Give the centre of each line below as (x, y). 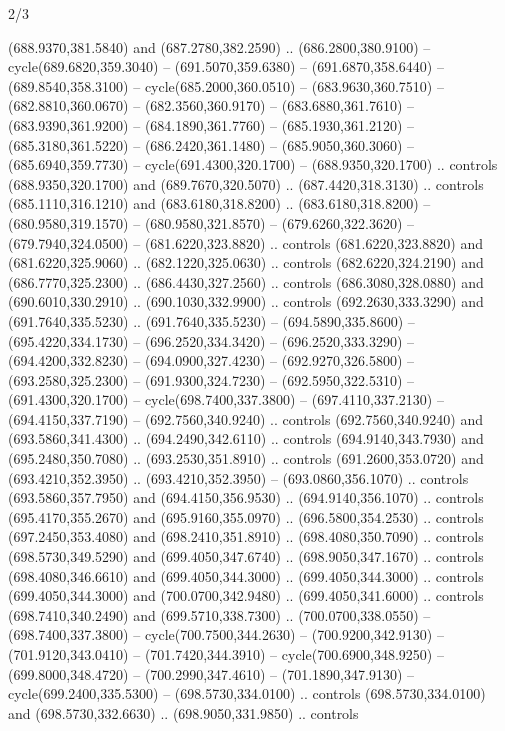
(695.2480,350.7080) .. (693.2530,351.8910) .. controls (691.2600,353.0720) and (246, 458)
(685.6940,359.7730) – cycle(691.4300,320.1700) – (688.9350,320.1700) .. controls (253, 164)
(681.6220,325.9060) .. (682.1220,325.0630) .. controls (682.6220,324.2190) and (246, 262)
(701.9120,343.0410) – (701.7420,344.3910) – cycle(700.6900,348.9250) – (226, 654)
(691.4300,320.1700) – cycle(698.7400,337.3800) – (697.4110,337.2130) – (226, 399)
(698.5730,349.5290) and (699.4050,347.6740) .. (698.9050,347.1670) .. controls (246, 556)
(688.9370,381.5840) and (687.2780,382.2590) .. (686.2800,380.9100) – (219, 46)
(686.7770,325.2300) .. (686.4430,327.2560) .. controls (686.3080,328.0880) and (246, 281)
